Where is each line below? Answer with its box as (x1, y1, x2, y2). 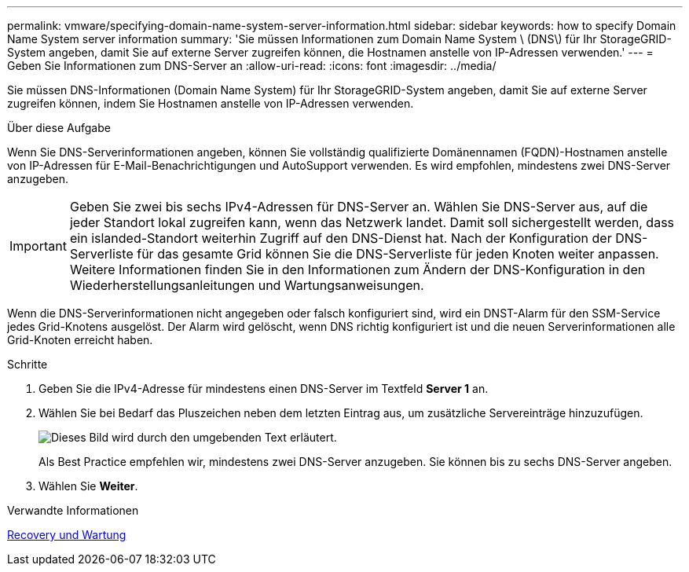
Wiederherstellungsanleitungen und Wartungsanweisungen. (69, 277, 424, 293)
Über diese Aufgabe (7, 121, 111, 134)
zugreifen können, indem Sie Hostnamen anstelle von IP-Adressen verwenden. (7, 97, 414, 110)
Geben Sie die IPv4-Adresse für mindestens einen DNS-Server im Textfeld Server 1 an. (38, 382, 489, 395)
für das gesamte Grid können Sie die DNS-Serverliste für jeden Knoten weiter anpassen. (137, 246, 659, 262)
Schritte (7, 357, 48, 371)
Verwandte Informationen (7, 504, 139, 517)
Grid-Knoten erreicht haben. (7, 333, 153, 346)
